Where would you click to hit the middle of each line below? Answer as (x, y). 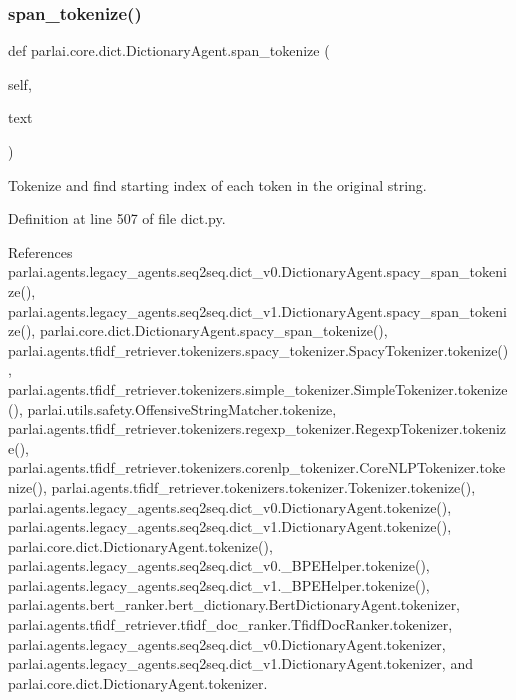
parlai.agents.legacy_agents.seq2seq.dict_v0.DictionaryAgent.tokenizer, (227, 643)
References (40, 251)
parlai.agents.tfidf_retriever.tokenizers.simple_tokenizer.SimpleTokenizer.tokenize (258, 388)
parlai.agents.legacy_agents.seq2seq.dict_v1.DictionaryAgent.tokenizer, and (240, 663)
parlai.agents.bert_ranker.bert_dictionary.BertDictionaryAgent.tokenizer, (234, 604)
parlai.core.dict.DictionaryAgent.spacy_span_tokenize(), (213, 330)
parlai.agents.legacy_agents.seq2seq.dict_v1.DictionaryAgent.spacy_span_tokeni (257, 310)
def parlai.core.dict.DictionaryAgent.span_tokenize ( (169, 50)
